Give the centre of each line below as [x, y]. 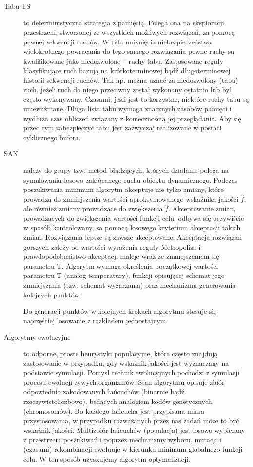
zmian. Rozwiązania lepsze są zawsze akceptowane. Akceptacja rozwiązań [133, 237]
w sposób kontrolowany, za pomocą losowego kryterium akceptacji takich [132, 227]
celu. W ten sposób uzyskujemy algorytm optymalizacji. [107, 458]
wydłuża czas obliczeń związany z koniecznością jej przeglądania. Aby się [132, 118]
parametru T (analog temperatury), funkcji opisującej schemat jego [124, 275]
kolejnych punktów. [52, 294]
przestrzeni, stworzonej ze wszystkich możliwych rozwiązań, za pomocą [129, 32]
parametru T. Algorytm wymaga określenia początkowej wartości [121, 265]
